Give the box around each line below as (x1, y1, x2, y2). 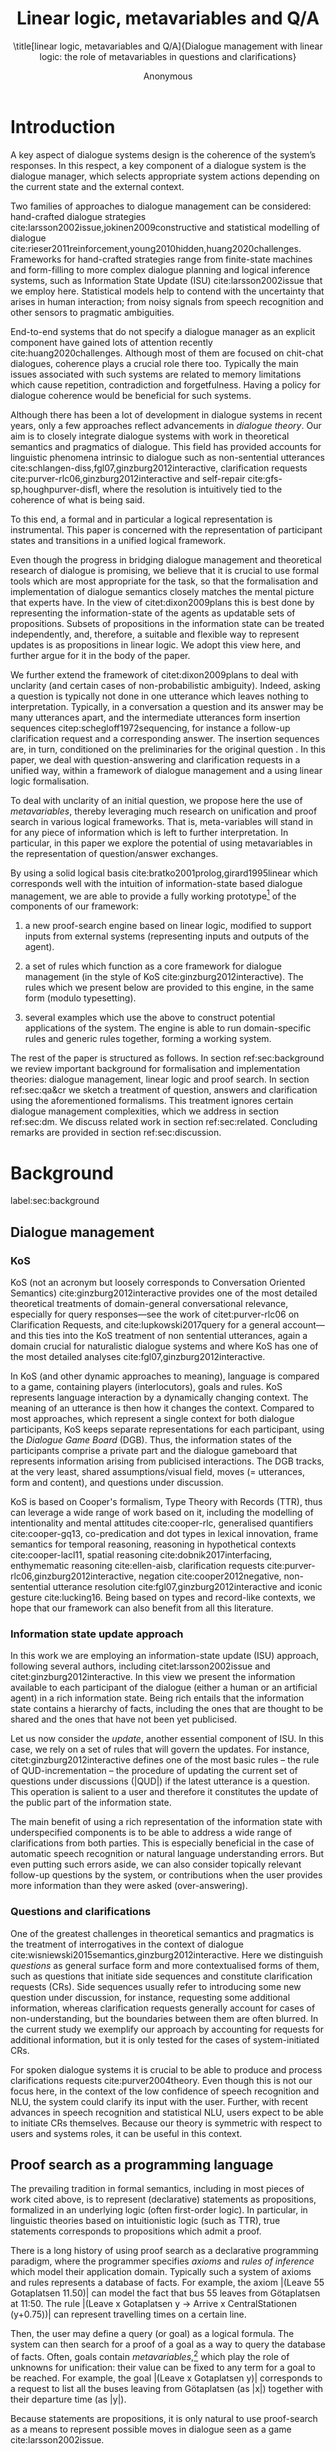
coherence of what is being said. (10, 493, 145, 506)
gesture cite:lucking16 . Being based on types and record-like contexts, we (10, 1591, 316, 1603)
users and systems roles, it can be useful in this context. (10, 2127, 243, 2139)
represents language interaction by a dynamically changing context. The (10, 1391, 309, 1403)
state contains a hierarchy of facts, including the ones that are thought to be (10, 1703, 324, 1715)
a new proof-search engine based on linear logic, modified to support (24, 920, 312, 932)
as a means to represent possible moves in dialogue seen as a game (10, 2423, 292, 2436)
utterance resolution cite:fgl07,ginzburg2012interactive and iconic (52, 1580, 323, 1592)
